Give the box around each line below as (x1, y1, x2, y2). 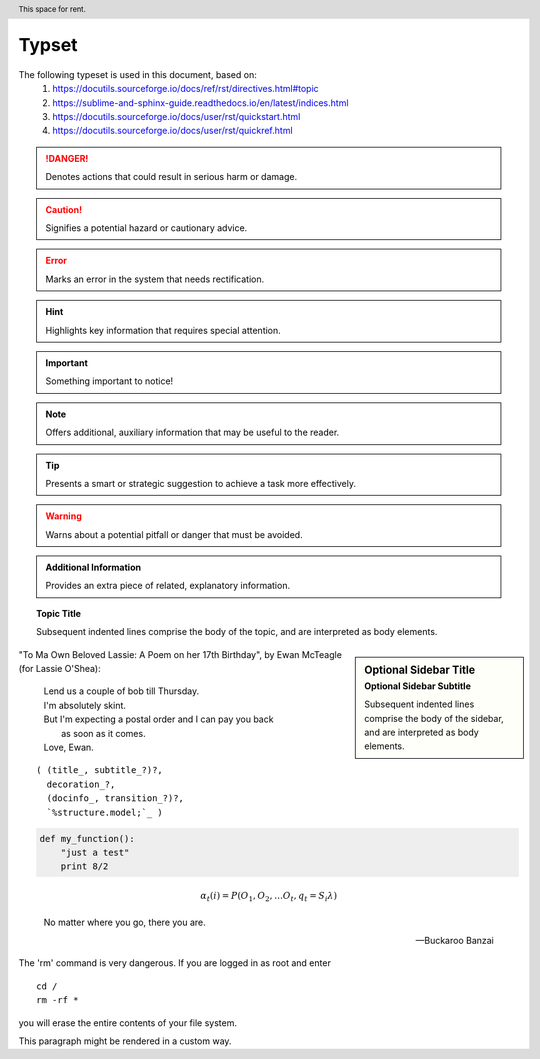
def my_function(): (39, 833, 135, 844)
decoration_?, (46, 778, 116, 790)
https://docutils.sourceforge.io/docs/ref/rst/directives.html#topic (52, 83, 319, 95)
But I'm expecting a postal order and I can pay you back (43, 713, 274, 725)
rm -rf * (36, 995, 79, 1006)
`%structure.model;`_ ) (46, 806, 164, 818)
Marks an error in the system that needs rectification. (45, 273, 265, 285)
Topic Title (36, 607, 82, 619)
